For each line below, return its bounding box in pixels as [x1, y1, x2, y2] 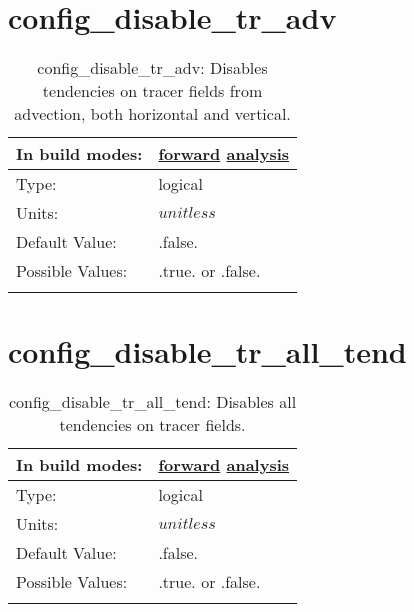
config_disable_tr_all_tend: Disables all [8, 390, 297, 414]
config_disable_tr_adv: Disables [37, 56, 268, 80]
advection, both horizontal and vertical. [14, 102, 291, 126]
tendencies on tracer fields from [42, 79, 263, 103]
